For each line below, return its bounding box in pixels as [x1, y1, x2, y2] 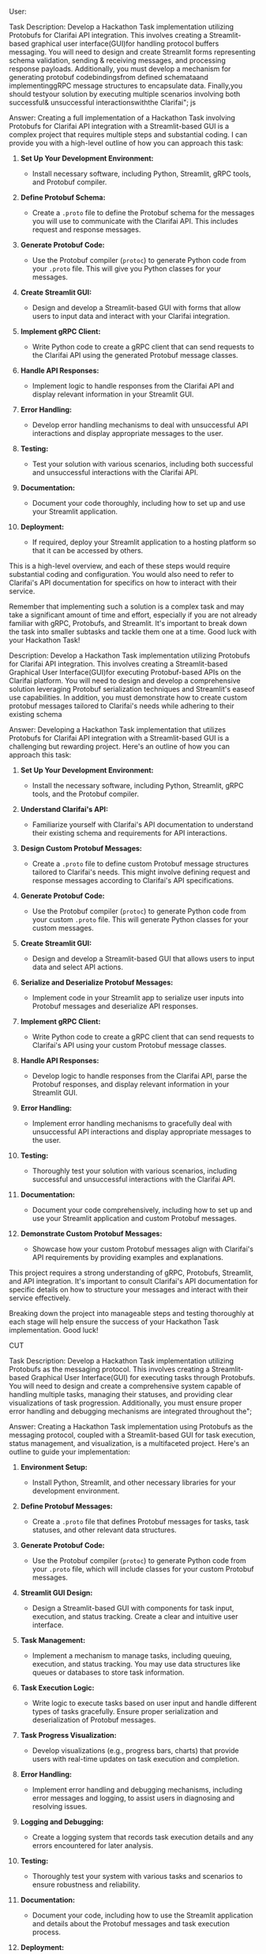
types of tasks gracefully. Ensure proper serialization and [32, 1707, 219, 1716]
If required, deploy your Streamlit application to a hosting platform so [32, 537, 257, 547]
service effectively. [9, 1293, 71, 1303]
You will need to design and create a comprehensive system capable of [9, 1381, 242, 1391]
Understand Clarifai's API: [20, 805, 109, 814]
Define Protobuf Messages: [20, 1501, 114, 1511]
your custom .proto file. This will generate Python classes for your [32, 915, 249, 924]
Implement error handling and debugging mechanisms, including [32, 1785, 243, 1794]
